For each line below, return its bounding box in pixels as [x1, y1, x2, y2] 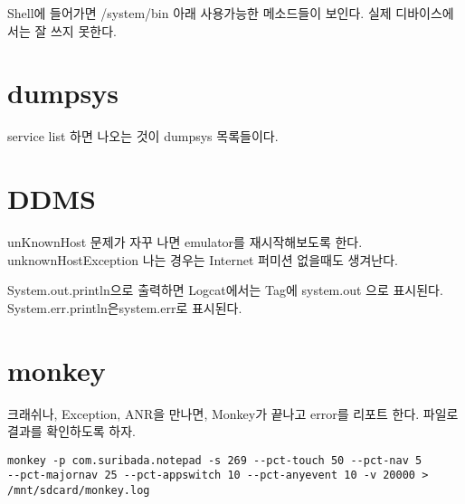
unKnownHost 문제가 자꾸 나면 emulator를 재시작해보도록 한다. [7, 233, 363, 252]
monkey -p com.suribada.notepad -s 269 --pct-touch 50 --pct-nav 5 [7, 453, 422, 467]
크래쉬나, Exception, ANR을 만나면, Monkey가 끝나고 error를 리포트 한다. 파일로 [7, 404, 459, 423]
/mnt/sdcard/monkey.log [7, 484, 150, 498]
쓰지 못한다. [50, 21, 117, 40]
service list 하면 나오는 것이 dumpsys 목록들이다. [7, 127, 279, 146]
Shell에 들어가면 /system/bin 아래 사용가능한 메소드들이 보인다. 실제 [7, 4, 392, 22]
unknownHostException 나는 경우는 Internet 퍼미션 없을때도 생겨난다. [7, 250, 398, 269]
